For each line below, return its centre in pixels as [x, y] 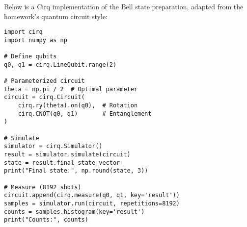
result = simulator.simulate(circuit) [67, 155]
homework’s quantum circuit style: [56, 16]
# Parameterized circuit [44, 81]
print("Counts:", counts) [46, 220]
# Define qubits [30, 57]
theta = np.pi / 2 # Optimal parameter [71, 89]
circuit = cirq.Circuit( [44, 97]
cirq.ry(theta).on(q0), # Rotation [78, 106]
